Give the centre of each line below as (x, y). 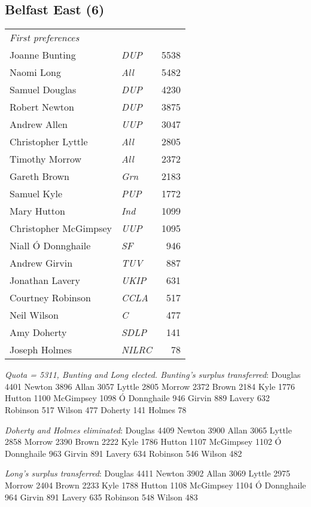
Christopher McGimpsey (61, 228)
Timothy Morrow (46, 159)
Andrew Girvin (41, 263)
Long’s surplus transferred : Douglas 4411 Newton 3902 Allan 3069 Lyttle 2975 (148, 473)
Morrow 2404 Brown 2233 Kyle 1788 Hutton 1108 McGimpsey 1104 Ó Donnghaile (155, 485)
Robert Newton (42, 107)
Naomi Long (36, 72)
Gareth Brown (39, 176)
